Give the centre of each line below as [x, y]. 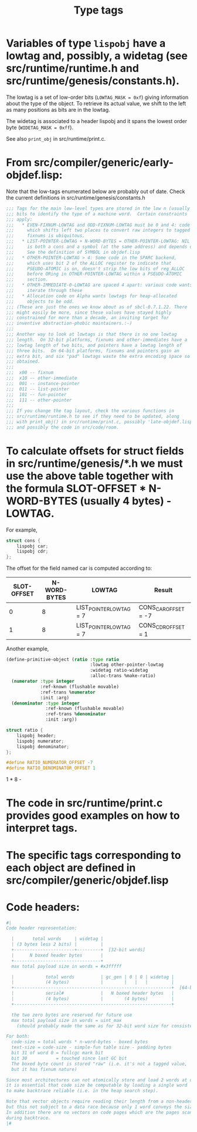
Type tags [98, 10]
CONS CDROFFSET [162, 626]
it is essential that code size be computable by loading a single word [97, 1085]
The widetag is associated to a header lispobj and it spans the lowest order [97, 121]
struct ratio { [25, 731]
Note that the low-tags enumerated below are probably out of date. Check [96, 191]
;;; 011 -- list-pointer [38, 389]
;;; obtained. [23, 362]
